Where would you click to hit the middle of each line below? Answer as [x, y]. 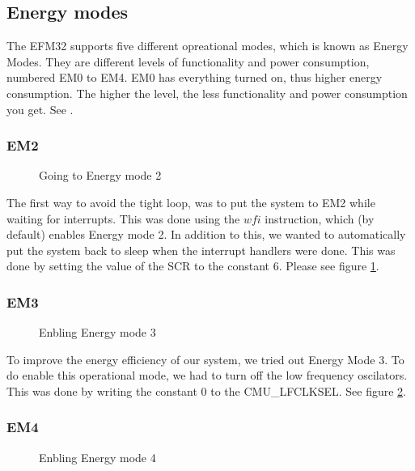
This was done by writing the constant [102, 390]
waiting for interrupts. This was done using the [123, 218]
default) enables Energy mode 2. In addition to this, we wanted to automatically [206, 234]
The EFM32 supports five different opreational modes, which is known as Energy [207, 46]
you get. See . [40, 109]
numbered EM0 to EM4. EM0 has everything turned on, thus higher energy [195, 77]
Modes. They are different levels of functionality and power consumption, [188, 61]
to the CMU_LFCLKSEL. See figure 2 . [309, 390]
